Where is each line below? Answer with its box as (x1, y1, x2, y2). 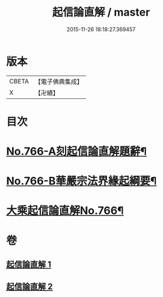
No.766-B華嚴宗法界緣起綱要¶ (6, 175, 157, 188)
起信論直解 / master (52, 5, 150, 19)
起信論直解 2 (6, 281, 53, 292)
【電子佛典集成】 (34, 77, 83, 86)
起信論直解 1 (6, 259, 52, 270)
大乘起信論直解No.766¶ (6, 204, 125, 218)
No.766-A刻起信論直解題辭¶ (6, 145, 147, 158)
